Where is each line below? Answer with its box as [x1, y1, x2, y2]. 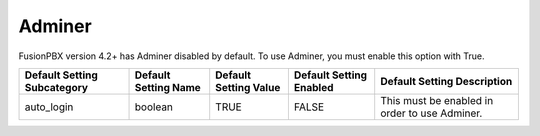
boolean [134, 100, 174, 114]
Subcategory [24, 80, 89, 94]
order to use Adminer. [380, 106, 483, 120]
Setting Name [134, 80, 202, 94]
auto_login [24, 100, 74, 114]
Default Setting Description [380, 74, 513, 88]
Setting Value [215, 80, 281, 94]
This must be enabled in [380, 93, 494, 107]
